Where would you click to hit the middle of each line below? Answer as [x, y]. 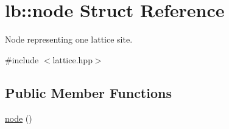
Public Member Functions [88, 92]
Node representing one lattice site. [69, 39]
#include [22, 59]
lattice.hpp [72, 59]
